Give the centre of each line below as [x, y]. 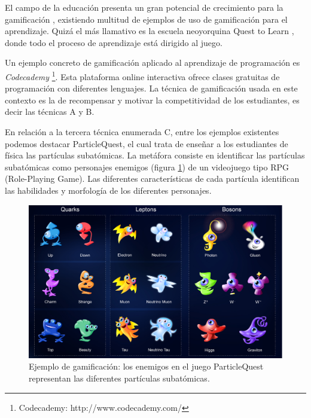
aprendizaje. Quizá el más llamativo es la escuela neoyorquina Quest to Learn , [150, 31]
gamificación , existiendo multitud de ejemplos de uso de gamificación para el [146, 19]
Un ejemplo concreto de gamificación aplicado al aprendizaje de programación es [153, 62]
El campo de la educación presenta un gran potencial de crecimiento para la [144, 7]
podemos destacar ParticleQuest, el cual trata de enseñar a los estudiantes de [147, 143]
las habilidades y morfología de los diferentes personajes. [108, 190]
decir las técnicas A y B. [50, 112]
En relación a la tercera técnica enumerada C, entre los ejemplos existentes [142, 132]
